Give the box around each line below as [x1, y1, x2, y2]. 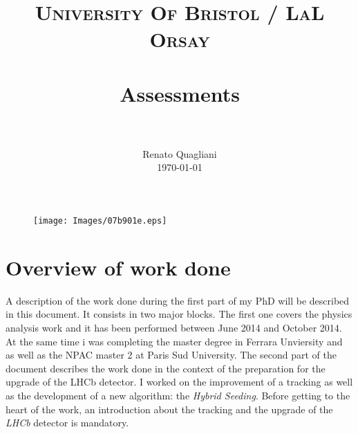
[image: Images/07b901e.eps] [33, 216, 167, 226]
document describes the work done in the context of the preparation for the [6, 361, 326, 375]
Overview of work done [6, 253, 231, 281]
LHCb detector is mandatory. [6, 415, 129, 430]
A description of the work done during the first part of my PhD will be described [6, 293, 350, 307]
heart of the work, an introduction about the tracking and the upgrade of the [6, 401, 333, 416]
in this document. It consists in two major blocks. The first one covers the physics [6, 307, 352, 321]
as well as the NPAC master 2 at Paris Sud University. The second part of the [6, 347, 337, 362]
